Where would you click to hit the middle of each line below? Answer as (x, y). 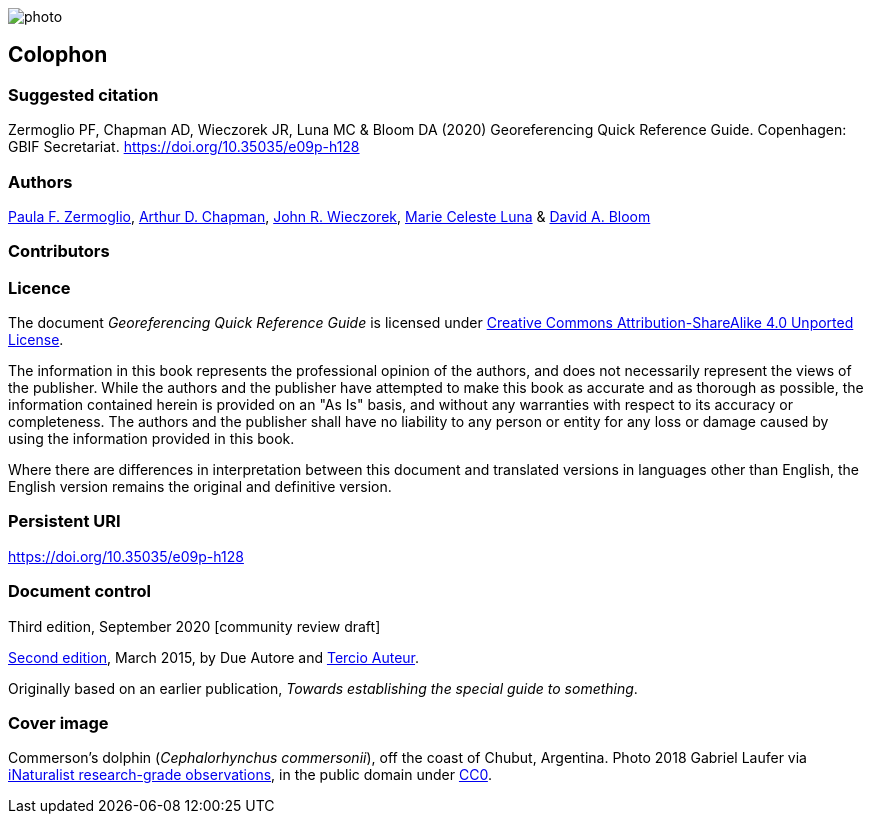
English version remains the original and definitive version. (200, 487)
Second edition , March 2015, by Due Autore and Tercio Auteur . (214, 657)
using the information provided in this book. (151, 439)
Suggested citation (83, 94)
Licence (39, 287)
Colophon (58, 55)
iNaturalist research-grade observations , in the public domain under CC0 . (250, 775)
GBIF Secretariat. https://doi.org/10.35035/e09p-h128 (184, 147)
